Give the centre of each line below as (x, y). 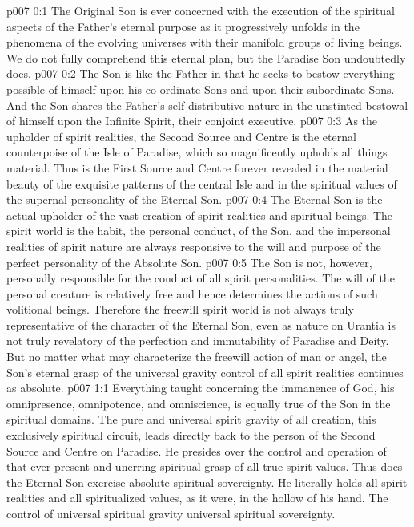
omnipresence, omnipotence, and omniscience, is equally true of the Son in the (199, 403)
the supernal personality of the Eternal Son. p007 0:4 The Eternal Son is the (195, 199)
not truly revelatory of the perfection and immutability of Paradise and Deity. (198, 341)
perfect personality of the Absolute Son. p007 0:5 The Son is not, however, (189, 262)
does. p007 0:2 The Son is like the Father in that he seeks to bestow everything (201, 73)
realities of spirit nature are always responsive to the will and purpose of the (194, 246)
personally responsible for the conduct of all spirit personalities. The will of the (201, 278)
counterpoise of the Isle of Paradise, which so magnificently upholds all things (197, 152)
